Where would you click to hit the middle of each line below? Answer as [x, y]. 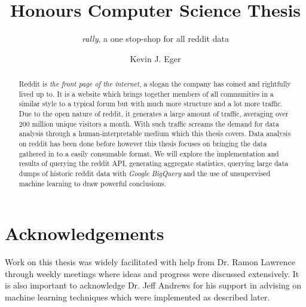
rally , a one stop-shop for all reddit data [155, 39]
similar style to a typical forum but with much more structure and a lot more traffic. [151, 104]
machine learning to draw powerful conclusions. [92, 183]
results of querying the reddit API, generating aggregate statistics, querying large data [154, 163]
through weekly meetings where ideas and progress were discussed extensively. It [152, 273]
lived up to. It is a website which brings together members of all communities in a [146, 93]
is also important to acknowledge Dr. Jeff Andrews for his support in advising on [153, 285]
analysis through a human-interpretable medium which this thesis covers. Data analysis [155, 133]
